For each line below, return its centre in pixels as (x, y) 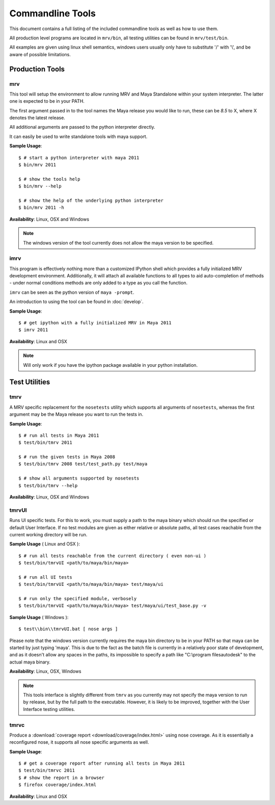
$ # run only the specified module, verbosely (78, 599)
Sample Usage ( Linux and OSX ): (45, 544)
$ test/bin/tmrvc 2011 (47, 771)
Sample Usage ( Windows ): (39, 617)
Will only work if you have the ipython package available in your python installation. (111, 365)
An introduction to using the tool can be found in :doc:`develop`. (76, 302)
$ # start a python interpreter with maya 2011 (79, 158)
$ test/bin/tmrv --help (48, 486)
